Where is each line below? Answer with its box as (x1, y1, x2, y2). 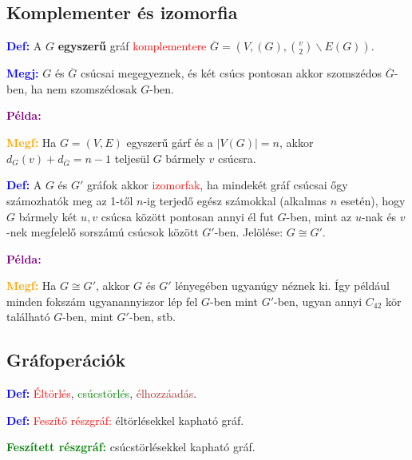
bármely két (18, 208, 77, 224)
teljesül (114, 149, 150, 166)
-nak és (361, 208, 397, 224)
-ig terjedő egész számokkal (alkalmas (143, 192, 327, 208)
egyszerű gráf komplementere (57, 38, 207, 54)
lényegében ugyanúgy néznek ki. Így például (175, 277, 390, 294)
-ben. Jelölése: (214, 224, 283, 240)
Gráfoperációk (6, 347, 126, 372)
